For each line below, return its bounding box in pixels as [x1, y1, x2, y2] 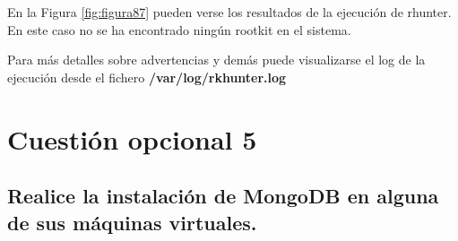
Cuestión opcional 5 [7, 120, 257, 157]
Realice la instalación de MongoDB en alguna [7, 182, 439, 210]
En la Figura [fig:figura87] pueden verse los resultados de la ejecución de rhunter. [7, 3, 452, 21]
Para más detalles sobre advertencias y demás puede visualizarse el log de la [7, 50, 426, 69]
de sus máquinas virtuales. [7, 208, 257, 236]
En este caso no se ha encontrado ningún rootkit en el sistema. [7, 20, 351, 39]
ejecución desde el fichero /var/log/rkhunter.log [7, 67, 287, 86]
